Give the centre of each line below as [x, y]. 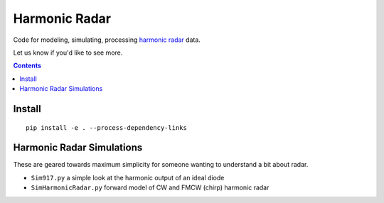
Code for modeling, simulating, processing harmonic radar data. [107, 40]
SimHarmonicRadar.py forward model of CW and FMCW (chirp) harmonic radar [150, 187]
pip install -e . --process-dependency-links [107, 127]
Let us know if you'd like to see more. [68, 53]
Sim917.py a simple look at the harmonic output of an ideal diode [128, 177]
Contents [27, 66]
